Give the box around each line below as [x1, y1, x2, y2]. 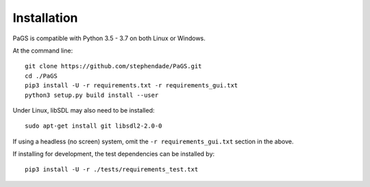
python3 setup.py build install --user [25, 91, 159, 99]
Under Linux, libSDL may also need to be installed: [12, 106, 155, 114]
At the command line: [12, 46, 73, 55]
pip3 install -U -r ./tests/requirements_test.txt [25, 166, 199, 173]
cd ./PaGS [25, 72, 58, 80]
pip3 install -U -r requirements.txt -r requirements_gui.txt [25, 82, 238, 89]
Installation [12, 10, 78, 25]
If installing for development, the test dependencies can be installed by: [12, 150, 215, 158]
